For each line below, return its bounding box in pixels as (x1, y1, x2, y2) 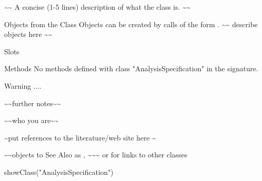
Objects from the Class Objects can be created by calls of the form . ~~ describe (4, 18, 258, 29)
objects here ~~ (4, 29, 53, 39)
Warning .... (4, 80, 42, 91)
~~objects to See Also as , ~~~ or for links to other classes (4, 149, 187, 160)
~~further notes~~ (4, 97, 61, 108)
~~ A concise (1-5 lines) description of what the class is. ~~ (4, 2, 191, 12)
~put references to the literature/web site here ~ (4, 132, 156, 143)
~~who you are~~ (4, 115, 59, 126)
